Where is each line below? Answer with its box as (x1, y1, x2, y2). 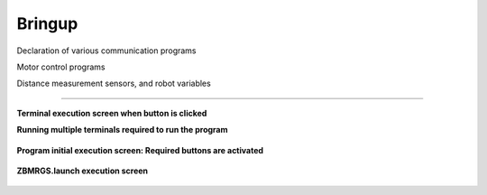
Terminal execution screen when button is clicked (16, 107, 207, 118)
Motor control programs (16, 61, 106, 72)
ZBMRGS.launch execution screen (16, 165, 149, 176)
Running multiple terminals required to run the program (16, 125, 228, 135)
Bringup (16, 14, 78, 33)
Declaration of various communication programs (16, 45, 198, 56)
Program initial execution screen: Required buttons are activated (16, 144, 264, 155)
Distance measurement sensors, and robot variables (16, 78, 211, 89)
